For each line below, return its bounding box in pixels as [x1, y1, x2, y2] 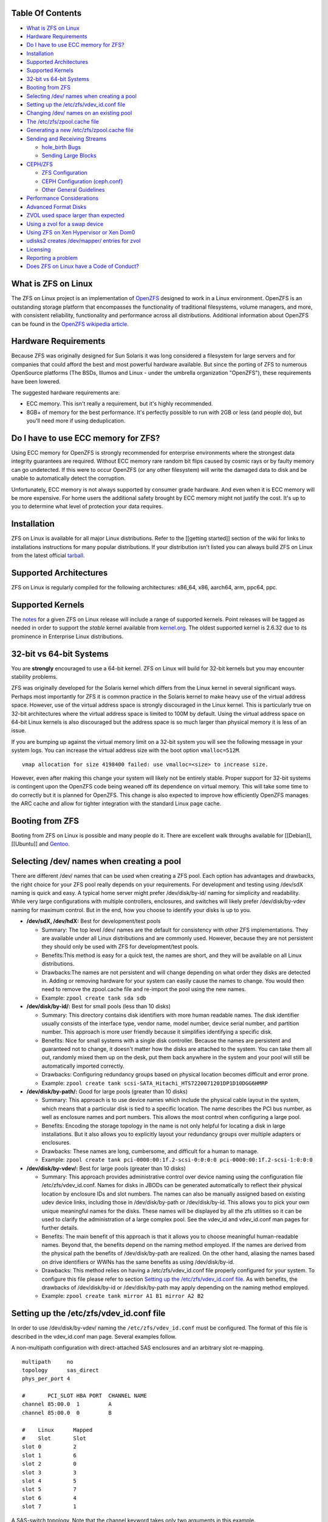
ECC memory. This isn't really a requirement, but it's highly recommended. [26, 400, 213, 407]
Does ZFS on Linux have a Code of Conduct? [26, 262, 139, 270]
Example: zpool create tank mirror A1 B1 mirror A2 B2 [41, 1292, 204, 1300]
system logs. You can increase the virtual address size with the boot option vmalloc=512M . [11, 746, 241, 754]
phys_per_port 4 [22, 1375, 70, 1382]
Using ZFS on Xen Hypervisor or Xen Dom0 [26, 228, 135, 236]
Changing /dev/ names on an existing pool [26, 110, 132, 117]
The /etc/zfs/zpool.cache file [26, 117, 100, 125]
